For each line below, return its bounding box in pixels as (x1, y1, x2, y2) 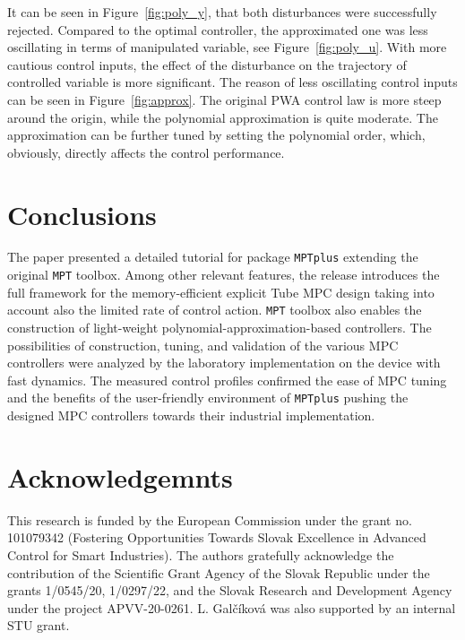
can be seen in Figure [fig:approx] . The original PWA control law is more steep (7, 90, 442, 108)
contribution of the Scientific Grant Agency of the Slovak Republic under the (7, 563, 430, 582)
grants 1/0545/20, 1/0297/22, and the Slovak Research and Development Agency (7, 581, 452, 600)
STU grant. (7, 616, 70, 635)
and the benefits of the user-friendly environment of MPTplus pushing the (7, 388, 409, 407)
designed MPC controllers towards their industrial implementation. (7, 406, 375, 425)
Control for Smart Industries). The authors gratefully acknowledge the (7, 545, 394, 564)
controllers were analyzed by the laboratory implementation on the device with (7, 353, 441, 372)
